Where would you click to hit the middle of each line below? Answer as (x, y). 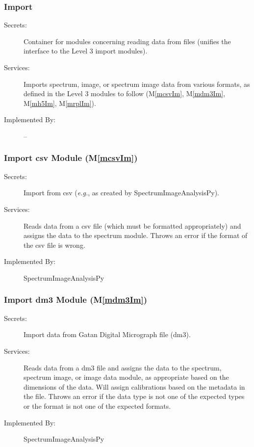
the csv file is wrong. (54, 245)
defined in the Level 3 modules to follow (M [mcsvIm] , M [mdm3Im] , (125, 93)
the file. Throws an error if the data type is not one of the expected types (134, 396)
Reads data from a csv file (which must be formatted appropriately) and (132, 225)
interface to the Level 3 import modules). (86, 51)
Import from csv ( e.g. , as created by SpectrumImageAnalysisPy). (121, 193)
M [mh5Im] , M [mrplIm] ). (60, 103)
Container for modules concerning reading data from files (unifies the (127, 41)
